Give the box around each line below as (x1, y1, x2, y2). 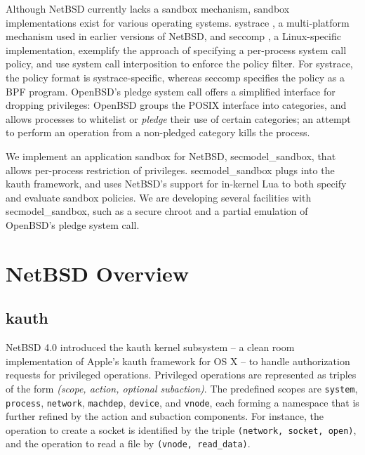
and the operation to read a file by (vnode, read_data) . (6, 436, 251, 451)
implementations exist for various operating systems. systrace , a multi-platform (6, 15, 350, 29)
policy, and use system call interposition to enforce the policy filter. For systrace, (6, 56, 353, 71)
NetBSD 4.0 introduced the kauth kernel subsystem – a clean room (6, 340, 295, 355)
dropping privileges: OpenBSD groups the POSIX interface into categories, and (6, 98, 347, 112)
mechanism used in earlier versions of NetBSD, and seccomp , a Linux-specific (6, 29, 341, 44)
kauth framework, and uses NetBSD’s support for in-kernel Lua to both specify (6, 176, 347, 191)
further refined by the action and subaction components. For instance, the (6, 409, 324, 423)
